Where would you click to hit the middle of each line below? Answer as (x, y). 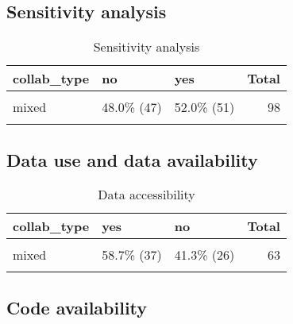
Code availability (77, 307)
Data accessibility (146, 195)
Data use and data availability (132, 159)
